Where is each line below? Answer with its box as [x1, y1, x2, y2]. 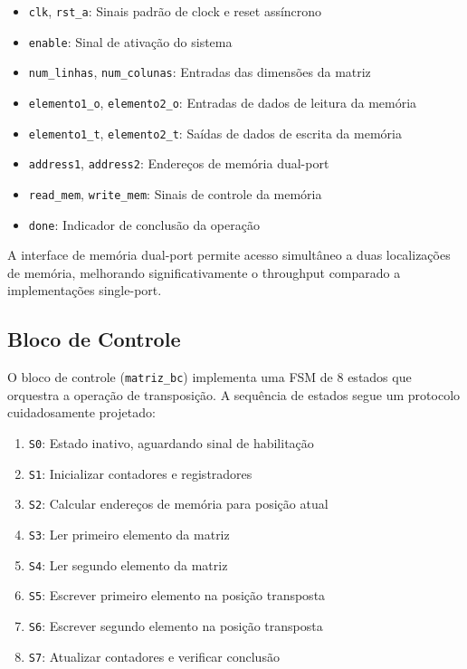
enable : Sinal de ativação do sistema [28, 32, 233, 51]
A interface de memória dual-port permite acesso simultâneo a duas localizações [7, 245, 451, 264]
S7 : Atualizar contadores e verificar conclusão [28, 646, 280, 665]
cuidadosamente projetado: [7, 403, 156, 422]
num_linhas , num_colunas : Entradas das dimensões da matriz [28, 62, 371, 81]
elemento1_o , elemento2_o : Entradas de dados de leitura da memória [28, 92, 417, 111]
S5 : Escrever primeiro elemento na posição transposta [28, 586, 326, 605]
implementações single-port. [7, 281, 162, 300]
